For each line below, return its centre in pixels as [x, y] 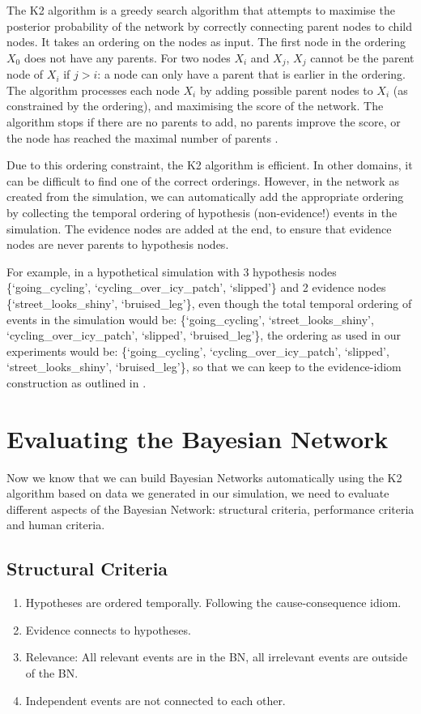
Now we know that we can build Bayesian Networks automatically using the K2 [204, 477]
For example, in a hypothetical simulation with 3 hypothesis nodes [172, 271]
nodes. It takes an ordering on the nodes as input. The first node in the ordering [206, 42]
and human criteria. [56, 525]
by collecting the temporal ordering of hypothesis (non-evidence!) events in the [202, 212]
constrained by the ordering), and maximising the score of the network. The [195, 106]
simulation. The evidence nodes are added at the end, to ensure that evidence [199, 228]
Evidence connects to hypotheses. [108, 629]
